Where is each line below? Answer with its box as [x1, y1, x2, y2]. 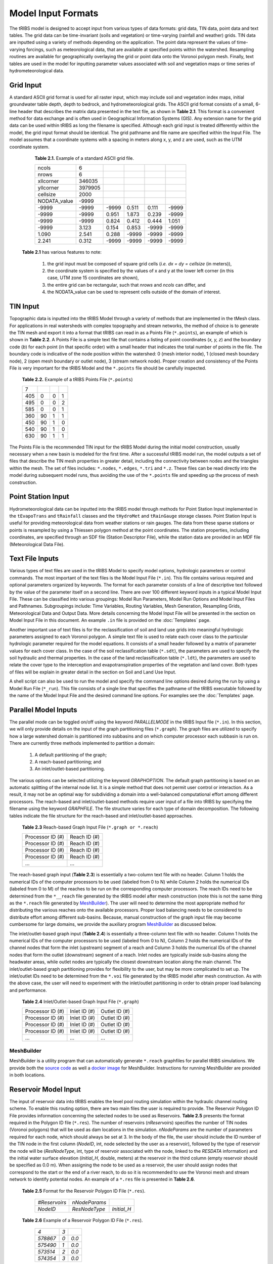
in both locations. [9, 1072, 45, 1078]
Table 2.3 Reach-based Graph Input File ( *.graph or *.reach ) [22, 824, 159, 830]
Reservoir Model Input [9, 1085, 81, 1094]
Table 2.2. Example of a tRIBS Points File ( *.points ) [22, 377, 133, 383]
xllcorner [37, 177, 59, 185]
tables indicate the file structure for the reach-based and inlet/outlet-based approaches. [9, 812, 193, 819]
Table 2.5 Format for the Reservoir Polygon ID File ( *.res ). [22, 1188, 146, 1194]
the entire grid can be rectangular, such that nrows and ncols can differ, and [47, 282, 206, 288]
